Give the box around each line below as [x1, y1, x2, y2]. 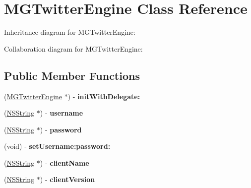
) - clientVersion [40, 174, 95, 185]
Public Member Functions [4, 67, 140, 83]
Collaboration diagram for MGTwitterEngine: [4, 43, 143, 54]
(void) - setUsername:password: [4, 141, 111, 151]
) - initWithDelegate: [67, 91, 140, 101]
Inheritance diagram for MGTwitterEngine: [4, 27, 135, 37]
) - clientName [40, 157, 89, 168]
